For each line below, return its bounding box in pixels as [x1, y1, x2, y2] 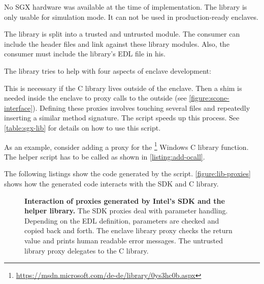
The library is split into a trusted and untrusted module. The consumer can [4, 28, 240, 39]
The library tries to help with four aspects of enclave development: [4, 65, 211, 76]
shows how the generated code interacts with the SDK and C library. [4, 178, 219, 188]
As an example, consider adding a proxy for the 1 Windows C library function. [4, 140, 249, 152]
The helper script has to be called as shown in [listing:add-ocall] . [4, 151, 205, 162]
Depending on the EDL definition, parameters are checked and [24, 215, 219, 226]
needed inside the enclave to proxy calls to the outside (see [4, 92, 187, 103]
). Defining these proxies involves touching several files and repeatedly [32, 102, 250, 113]
